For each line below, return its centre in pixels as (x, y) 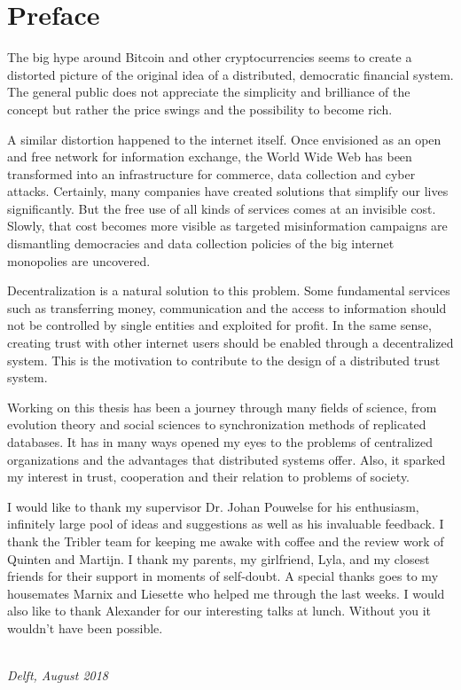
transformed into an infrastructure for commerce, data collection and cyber (211, 173)
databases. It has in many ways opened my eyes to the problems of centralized (220, 442)
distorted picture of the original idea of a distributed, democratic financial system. (230, 74)
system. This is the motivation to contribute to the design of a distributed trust (224, 360)
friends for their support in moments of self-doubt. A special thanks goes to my (223, 576)
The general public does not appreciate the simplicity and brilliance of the (209, 92)
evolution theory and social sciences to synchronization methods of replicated (217, 424)
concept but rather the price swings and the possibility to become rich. (200, 109)
